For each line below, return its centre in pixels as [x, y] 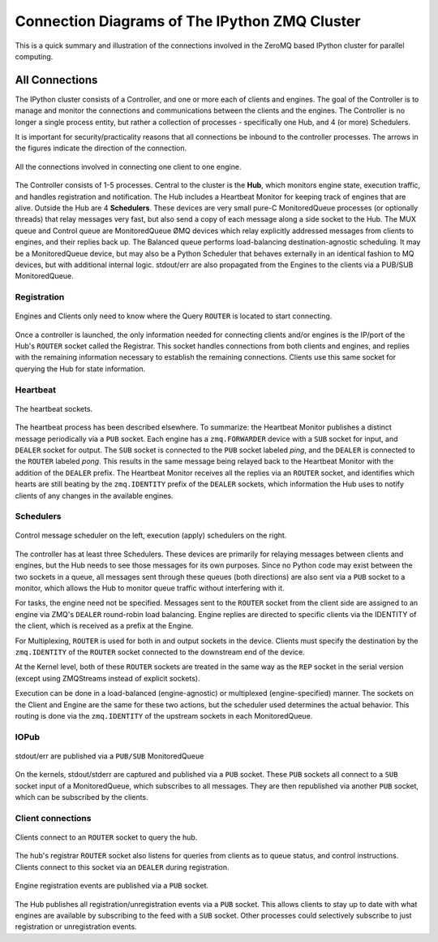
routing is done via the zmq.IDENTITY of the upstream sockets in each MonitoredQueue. [164, 715]
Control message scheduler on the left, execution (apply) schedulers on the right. [151, 535]
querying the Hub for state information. [80, 369]
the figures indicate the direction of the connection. [101, 148]
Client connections [53, 818]
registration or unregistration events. [76, 927]
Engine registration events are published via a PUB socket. [112, 886]
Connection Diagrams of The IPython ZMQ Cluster [188, 21]
